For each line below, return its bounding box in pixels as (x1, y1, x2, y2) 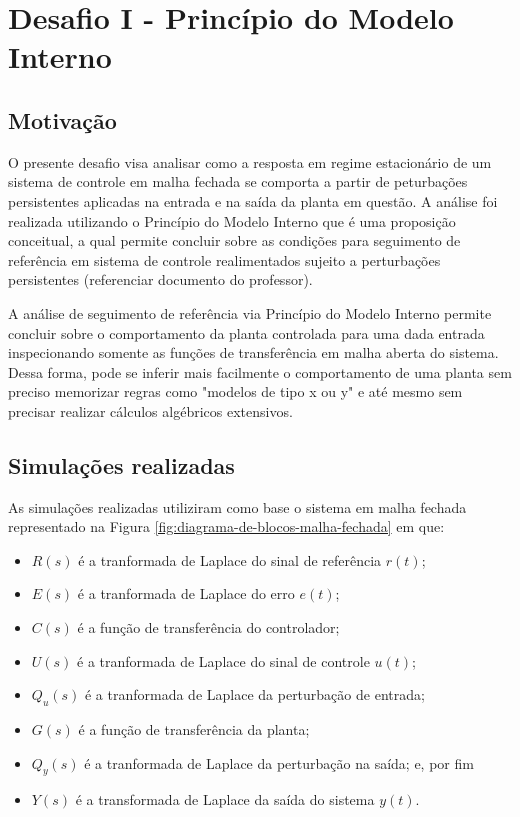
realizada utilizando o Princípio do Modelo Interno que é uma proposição (8, 210, 456, 231)
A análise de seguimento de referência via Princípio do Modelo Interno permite (8, 302, 492, 323)
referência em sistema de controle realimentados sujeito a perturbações (8, 249, 441, 270)
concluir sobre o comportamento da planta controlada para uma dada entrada (8, 322, 485, 343)
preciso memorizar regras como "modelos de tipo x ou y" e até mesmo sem (8, 381, 463, 402)
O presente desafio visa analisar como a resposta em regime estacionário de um (8, 151, 492, 172)
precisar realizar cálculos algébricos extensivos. (8, 400, 293, 421)
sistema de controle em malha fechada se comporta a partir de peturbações (8, 171, 468, 192)
